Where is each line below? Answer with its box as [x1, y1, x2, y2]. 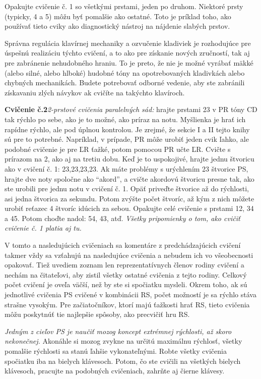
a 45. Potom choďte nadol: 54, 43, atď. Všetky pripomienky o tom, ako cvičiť [5, 212, 240, 223]
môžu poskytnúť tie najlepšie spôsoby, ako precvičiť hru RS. [5, 309, 190, 319]
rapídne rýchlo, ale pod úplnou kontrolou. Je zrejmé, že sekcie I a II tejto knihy [5, 124, 250, 134]
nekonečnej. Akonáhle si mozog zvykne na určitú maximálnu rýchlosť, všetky [5, 336, 242, 346]
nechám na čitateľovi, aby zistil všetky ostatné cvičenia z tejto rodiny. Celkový [5, 269, 247, 280]
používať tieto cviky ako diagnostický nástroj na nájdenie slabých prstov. [5, 21, 230, 31]
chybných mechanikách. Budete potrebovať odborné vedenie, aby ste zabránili [5, 77, 245, 88]
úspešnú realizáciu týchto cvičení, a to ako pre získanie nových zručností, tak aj [5, 47, 250, 58]
